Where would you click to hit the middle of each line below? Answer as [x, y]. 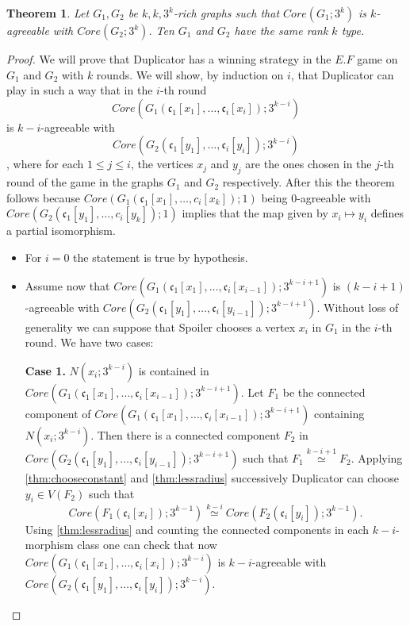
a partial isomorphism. [61, 230]
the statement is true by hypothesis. [161, 257]
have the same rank [281, 30]
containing [339, 413]
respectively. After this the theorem [308, 182]
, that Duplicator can [342, 74]
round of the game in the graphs [85, 182]
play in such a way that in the [80, 90]
